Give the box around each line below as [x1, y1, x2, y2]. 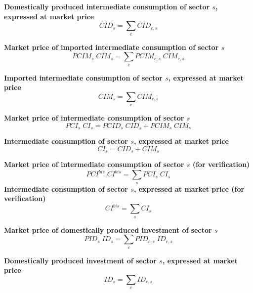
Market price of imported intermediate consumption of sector [4, 42, 219, 52]
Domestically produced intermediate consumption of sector [4, 1, 210, 11]
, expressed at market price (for [133, 183, 245, 194]
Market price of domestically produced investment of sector [4, 224, 212, 235]
